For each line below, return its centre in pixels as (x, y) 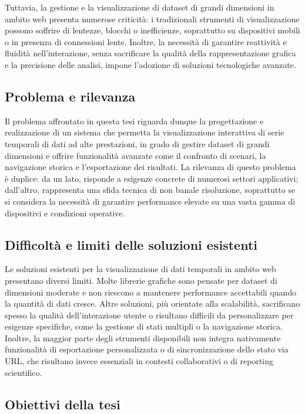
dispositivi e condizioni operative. (65, 213)
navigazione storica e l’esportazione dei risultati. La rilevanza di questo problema (150, 167)
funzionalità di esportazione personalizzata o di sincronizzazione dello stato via (147, 349)
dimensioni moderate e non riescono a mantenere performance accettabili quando (151, 292)
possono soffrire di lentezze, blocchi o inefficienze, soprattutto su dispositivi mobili (152, 30)
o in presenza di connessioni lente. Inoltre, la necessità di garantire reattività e (146, 41)
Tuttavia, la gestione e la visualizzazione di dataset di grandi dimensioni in (140, 7)
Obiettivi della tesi (63, 404)
